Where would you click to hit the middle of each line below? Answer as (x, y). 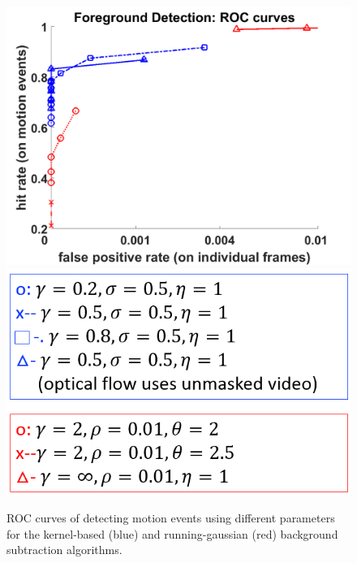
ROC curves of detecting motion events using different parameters (171, 518)
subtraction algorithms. (65, 550)
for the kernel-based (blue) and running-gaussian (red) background (172, 533)
